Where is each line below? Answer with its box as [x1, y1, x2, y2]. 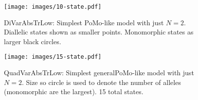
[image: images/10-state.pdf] [4, 3, 102, 10]
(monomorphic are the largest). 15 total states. [4, 86, 144, 97]
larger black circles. [4, 36, 61, 46]
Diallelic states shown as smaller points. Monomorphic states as [4, 27, 194, 37]
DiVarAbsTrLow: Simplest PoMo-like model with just [4, 17, 164, 27]
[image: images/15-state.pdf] [4, 53, 102, 61]
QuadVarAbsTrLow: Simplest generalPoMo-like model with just [4, 67, 194, 78]
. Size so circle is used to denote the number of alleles [21, 77, 181, 87]
